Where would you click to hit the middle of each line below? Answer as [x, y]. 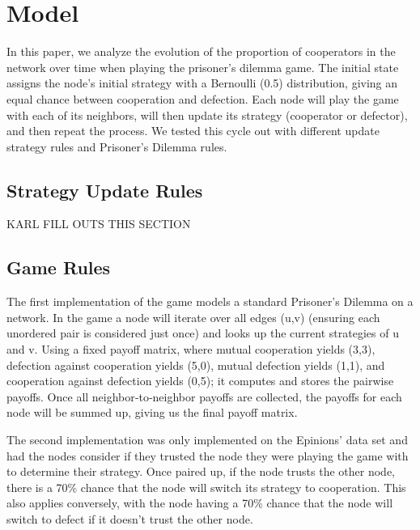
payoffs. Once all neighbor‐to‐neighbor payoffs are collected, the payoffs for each [204, 396]
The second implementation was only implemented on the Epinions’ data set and [207, 440]
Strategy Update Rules [105, 190]
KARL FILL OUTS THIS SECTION [99, 224]
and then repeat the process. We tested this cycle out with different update [193, 131]
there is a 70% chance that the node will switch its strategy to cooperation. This [206, 487]
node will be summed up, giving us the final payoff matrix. [152, 412]
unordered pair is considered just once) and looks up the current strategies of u [203, 333]
